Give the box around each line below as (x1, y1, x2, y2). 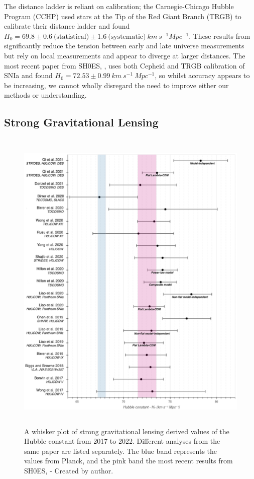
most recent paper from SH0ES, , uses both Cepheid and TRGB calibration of (4, 60, 245, 71)
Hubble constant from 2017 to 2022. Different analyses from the (24, 436, 220, 446)
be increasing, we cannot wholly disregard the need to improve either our (4, 80, 229, 90)
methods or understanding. (4, 90, 87, 100)
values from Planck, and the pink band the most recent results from (24, 455, 233, 466)
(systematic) (108, 33, 146, 40)
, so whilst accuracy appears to (155, 70, 250, 81)
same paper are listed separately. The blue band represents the (24, 445, 217, 456)
